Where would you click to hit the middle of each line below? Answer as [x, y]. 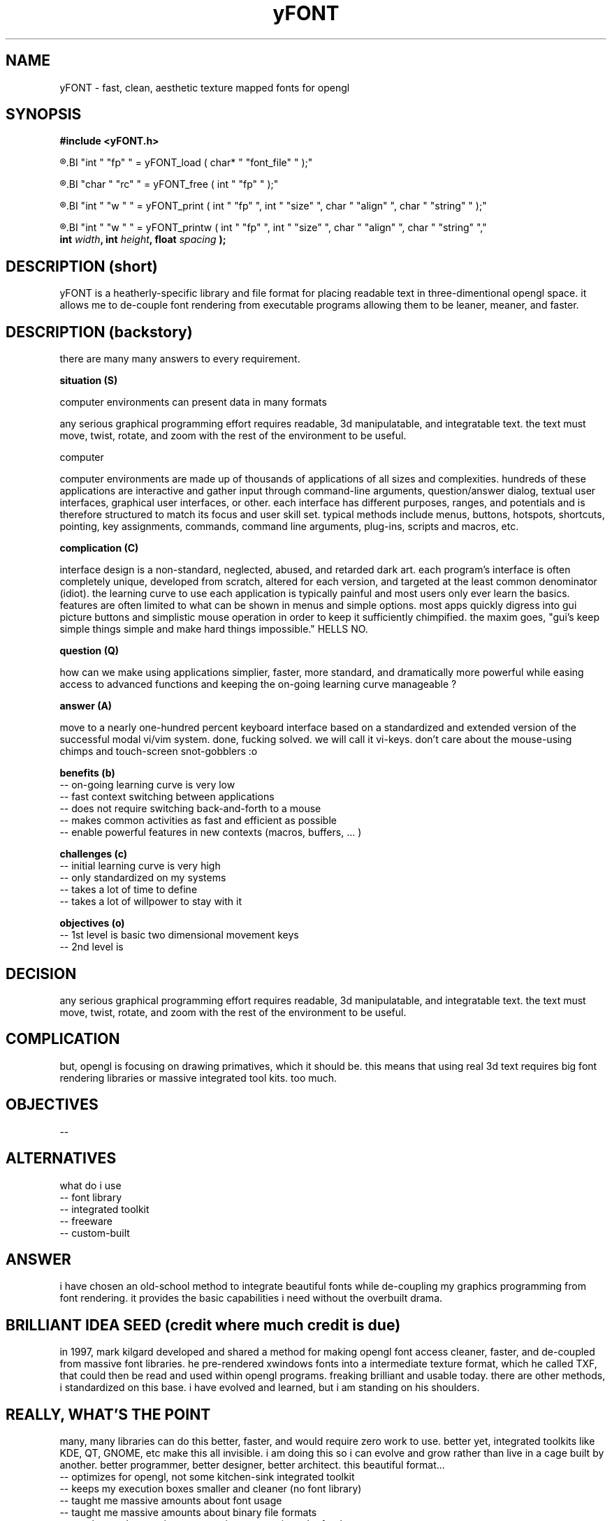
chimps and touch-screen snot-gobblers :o [159, 751]
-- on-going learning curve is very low [147, 785]
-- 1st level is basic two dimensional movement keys [179, 935]
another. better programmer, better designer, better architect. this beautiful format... [252, 1465]
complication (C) [99, 548]
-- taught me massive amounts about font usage [171, 1501]
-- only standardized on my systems [143, 878]
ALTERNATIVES [61, 1159]
